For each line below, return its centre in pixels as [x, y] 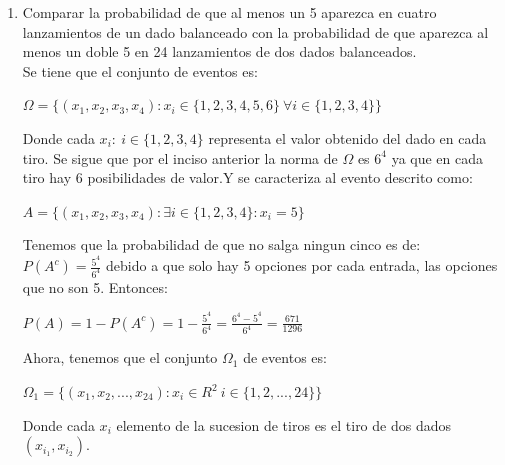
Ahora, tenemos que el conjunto [120, 357]
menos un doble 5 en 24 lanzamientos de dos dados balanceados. [219, 51]
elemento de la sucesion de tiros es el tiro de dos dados [283, 424]
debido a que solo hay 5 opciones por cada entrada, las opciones [302, 265]
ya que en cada [437, 157]
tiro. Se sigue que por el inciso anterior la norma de [180, 157]
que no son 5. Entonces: [95, 286]
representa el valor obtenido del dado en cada [347, 137]
